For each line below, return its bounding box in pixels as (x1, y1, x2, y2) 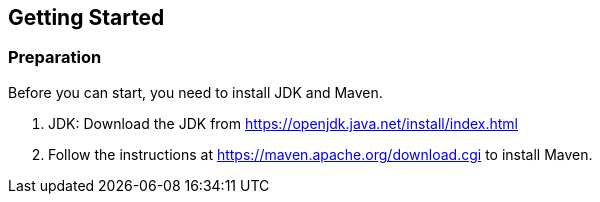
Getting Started (8, 5, 165, 30)
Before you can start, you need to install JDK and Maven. (8, 83, 383, 101)
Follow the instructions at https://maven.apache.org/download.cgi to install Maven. (48, 145, 593, 163)
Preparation (8, 47, 102, 68)
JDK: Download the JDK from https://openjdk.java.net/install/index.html (48, 114, 519, 132)
